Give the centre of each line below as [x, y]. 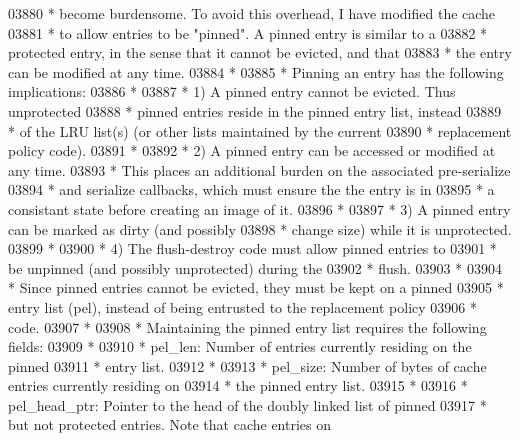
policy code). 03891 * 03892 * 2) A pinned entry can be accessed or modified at [252, 150]
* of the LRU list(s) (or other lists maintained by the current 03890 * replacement [260, 130]
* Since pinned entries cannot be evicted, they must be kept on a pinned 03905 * [256, 287]
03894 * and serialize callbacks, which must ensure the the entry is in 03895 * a [251, 189]
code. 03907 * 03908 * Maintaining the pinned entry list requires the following [247, 326]
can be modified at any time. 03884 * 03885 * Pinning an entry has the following [256, 71]
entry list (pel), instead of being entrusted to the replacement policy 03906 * [242, 306]
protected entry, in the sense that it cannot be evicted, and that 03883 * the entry [260, 52]
